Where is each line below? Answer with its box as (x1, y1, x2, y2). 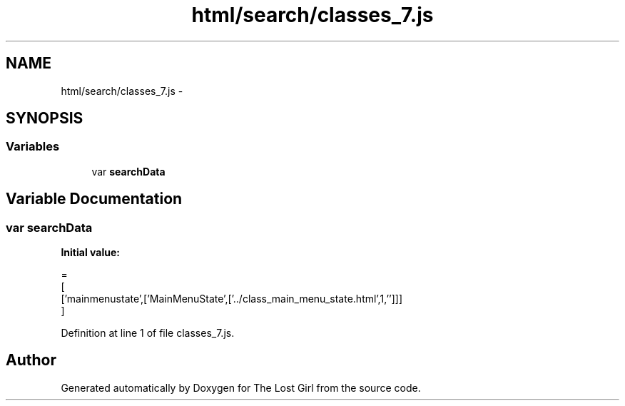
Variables (6, 139, 60, 154)
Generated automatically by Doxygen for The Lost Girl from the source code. (61, 381, 421, 394)
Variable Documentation (6, 190, 183, 208)
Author (6, 351, 56, 370)
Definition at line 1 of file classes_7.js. (61, 327, 235, 340)
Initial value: (61, 246, 120, 259)
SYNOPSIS (6, 109, 83, 128)
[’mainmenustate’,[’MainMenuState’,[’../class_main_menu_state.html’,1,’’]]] (61, 293, 403, 305)
